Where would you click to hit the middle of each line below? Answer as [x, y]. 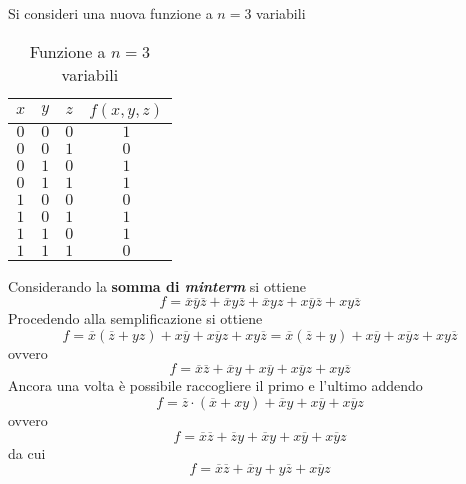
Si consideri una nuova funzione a [110, 13]
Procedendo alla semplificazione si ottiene [135, 318]
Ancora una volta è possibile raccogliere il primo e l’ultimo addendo [215, 385]
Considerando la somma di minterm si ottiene [157, 285]
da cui [27, 452]
